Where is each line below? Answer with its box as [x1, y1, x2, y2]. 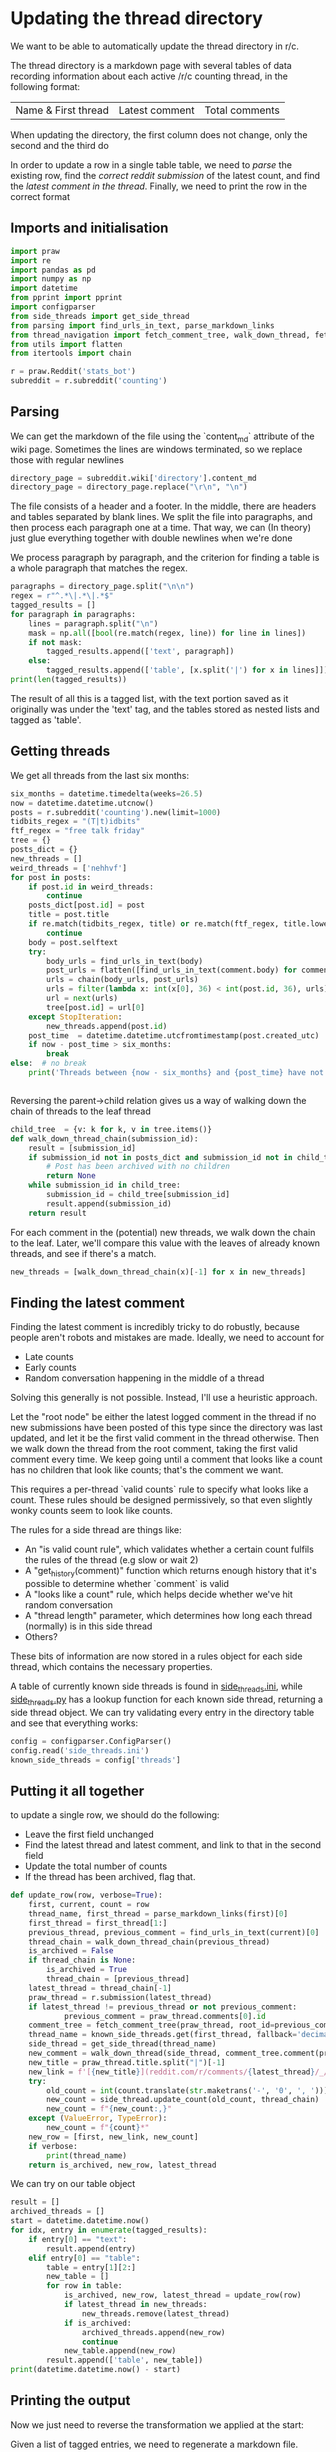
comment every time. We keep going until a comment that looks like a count [10, 1453, 323, 1466]
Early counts [24, 1362, 77, 1374]
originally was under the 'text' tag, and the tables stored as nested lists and [10, 703, 320, 715]
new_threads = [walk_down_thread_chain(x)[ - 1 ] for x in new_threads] [10, 1267, 307, 1277]
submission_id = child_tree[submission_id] [46, 1190, 230, 1200]
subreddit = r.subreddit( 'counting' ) [10, 376, 168, 386]
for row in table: [46, 2281, 123, 2291]
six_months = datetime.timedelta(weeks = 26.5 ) [10, 788, 203, 799]
